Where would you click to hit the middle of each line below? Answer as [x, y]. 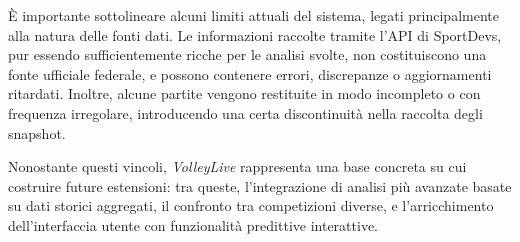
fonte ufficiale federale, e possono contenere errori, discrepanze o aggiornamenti [250, 73]
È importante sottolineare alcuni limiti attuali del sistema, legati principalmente [253, 15]
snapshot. [37, 132]
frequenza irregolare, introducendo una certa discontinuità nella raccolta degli [245, 112]
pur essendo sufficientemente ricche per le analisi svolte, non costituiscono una [247, 54]
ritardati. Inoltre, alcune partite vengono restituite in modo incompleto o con [244, 93]
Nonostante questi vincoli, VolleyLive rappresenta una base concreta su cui [237, 166]
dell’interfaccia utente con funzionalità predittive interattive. [193, 224]
